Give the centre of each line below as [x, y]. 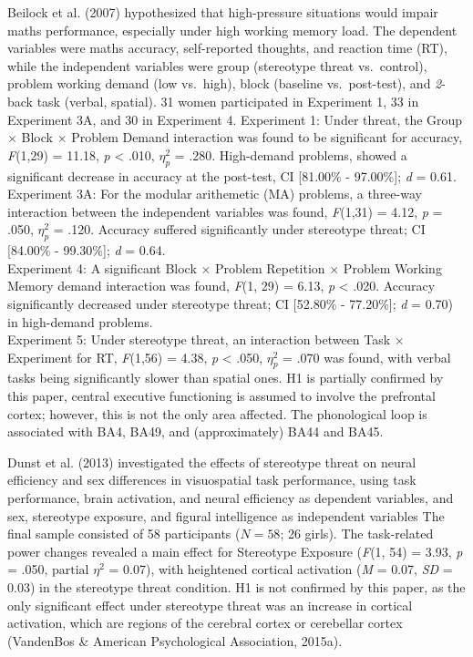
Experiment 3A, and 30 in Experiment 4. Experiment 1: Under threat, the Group [235, 119]
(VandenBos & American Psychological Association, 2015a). [175, 640]
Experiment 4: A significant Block [102, 267]
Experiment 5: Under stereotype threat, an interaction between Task [199, 339]
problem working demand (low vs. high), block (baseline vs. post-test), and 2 [225, 83]
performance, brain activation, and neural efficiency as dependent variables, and [231, 498]
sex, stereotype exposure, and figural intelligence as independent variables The [226, 515]
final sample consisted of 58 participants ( [124, 534]
